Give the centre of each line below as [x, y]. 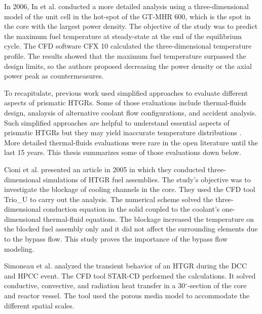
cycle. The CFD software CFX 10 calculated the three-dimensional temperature [128, 46]
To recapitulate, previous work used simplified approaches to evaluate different [126, 92]
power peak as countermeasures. [54, 76]
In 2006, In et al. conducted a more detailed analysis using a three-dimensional [126, 6]
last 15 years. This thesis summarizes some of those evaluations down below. [123, 152]
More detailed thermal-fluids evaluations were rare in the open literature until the [131, 142]
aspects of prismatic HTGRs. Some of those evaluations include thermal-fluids [125, 103]
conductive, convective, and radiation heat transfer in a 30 [95, 285]
